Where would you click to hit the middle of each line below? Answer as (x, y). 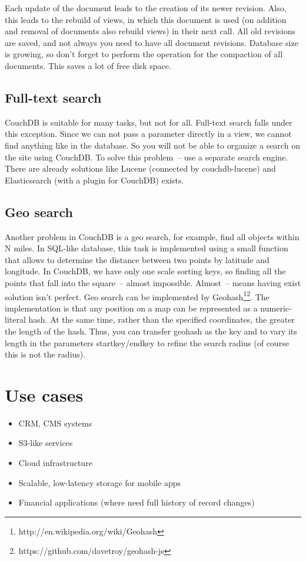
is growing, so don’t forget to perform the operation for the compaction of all (144, 54)
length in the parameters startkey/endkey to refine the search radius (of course (147, 342)
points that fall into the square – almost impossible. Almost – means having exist (153, 282)
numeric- (276, 308)
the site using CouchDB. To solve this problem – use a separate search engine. (147, 157)
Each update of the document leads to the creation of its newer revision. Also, (146, 8)
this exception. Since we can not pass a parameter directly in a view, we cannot (148, 134)
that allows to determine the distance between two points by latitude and (137, 259)
